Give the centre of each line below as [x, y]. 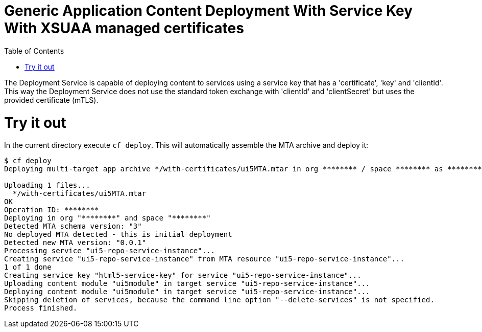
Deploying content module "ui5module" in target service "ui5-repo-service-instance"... [187, 292]
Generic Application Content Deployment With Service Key [209, 11]
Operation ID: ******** [52, 210]
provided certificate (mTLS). [51, 100]
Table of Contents [34, 51]
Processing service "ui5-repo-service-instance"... [110, 251]
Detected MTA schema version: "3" [73, 226]
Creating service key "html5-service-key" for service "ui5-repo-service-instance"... [183, 275]
